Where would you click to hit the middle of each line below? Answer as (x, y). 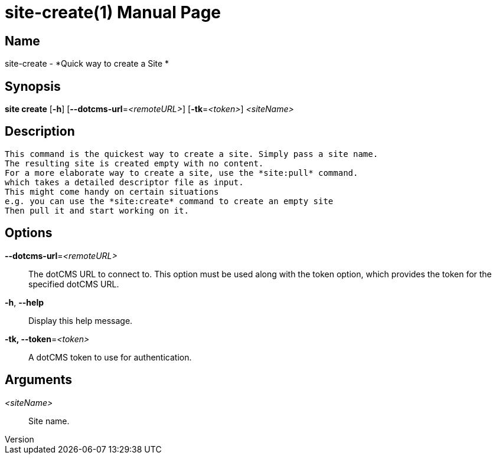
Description (40, 132)
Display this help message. (81, 320)
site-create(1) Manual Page (113, 12)
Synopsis (33, 86)
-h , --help (25, 302)
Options (29, 233)
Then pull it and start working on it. (97, 210)
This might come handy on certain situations (112, 191)
